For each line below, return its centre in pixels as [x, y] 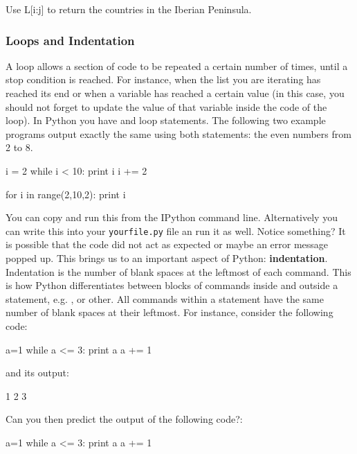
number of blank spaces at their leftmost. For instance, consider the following [170, 312]
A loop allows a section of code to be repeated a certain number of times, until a [177, 66]
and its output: [37, 373]
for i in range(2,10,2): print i [66, 194]
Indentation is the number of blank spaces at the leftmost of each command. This [178, 271]
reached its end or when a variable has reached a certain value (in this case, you [175, 93]
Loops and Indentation [70, 40]
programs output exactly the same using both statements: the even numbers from [178, 133]
